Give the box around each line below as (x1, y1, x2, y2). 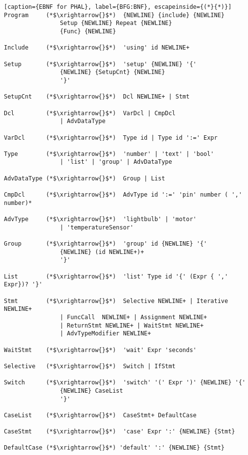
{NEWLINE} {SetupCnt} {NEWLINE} (60, 69, 165, 76)
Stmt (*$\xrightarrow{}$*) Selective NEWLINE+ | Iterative (4, 297, 228, 304)
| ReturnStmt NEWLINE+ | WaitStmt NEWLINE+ (60, 322, 204, 329)
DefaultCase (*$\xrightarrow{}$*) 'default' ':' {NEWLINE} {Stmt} (4, 444, 225, 452)
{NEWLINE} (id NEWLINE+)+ (60, 248, 144, 255)
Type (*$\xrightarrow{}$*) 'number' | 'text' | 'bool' (4, 150, 214, 157)
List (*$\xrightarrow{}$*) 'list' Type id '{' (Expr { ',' (4, 273, 228, 280)
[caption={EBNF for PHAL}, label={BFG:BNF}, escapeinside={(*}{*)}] (4, 3, 232, 10)
